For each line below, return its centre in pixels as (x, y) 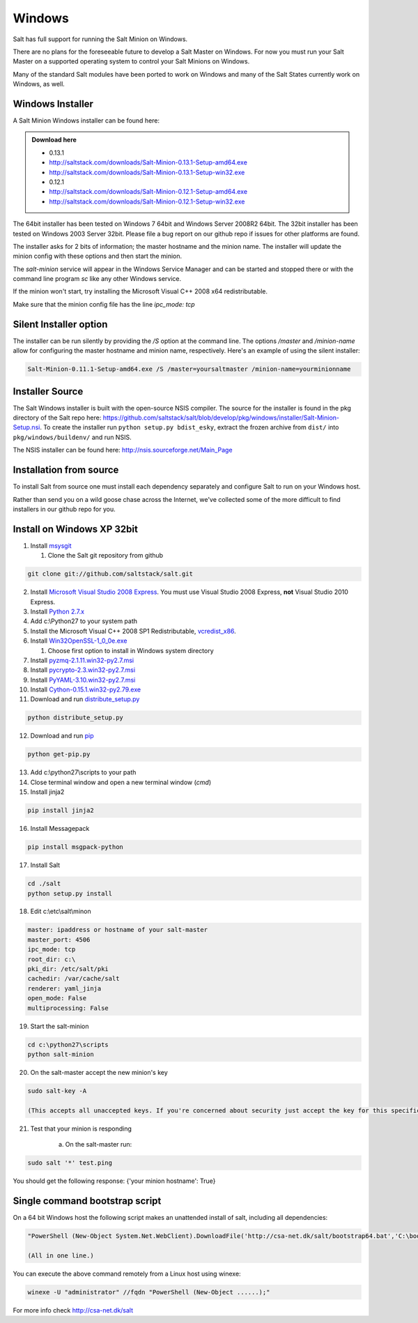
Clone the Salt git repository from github (106, 556)
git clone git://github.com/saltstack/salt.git (110, 574)
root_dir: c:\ (52, 959)
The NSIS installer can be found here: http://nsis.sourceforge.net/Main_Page (123, 450)
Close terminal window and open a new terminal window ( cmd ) (121, 782)
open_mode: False (57, 998)
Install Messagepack (60, 829)
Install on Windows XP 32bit (76, 529)
